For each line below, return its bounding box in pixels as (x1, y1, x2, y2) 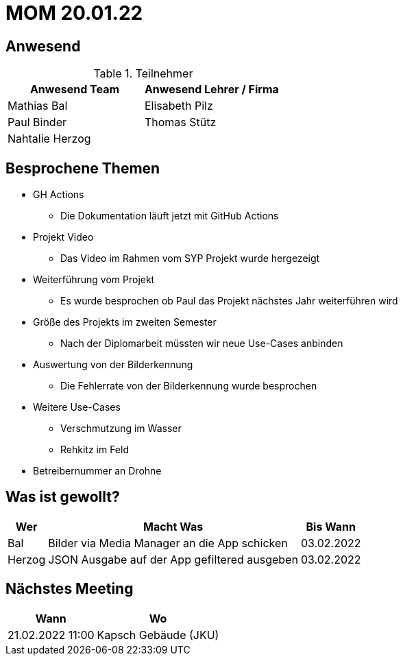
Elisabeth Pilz (144, 99, 213, 113)
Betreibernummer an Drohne (33, 465, 162, 477)
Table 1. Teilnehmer (93, 67, 193, 81)
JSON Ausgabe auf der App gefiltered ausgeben (48, 552, 298, 566)
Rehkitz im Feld (60, 444, 129, 456)
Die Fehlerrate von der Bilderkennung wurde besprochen (60, 380, 317, 392)
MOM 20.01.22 (5, 1, 143, 25)
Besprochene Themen (5, 159, 160, 177)
